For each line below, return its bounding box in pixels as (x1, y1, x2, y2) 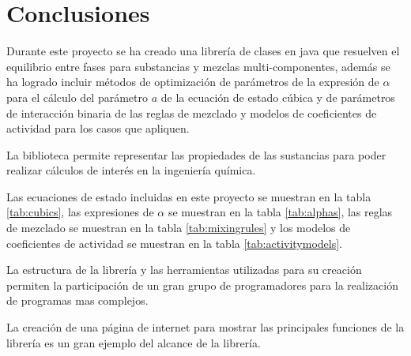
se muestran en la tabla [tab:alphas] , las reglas (168, 204, 393, 220)
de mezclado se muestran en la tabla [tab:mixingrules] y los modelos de (6, 219, 351, 236)
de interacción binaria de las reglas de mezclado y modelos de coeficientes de (6, 104, 377, 121)
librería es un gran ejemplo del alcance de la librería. (6, 334, 261, 350)
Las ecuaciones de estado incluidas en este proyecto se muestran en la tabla (6, 188, 371, 204)
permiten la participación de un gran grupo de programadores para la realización (6, 276, 398, 293)
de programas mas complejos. (6, 292, 149, 309)
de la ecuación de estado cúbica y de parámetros (160, 88, 395, 105)
